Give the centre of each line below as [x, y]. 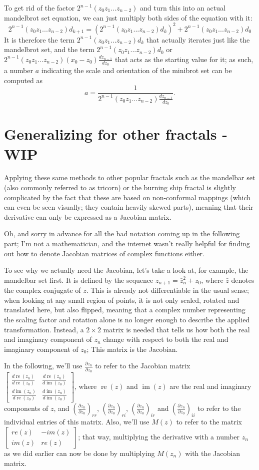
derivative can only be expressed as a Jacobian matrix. [88, 216]
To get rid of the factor [39, 8]
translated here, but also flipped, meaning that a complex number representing [125, 310]
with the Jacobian [213, 453]
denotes [243, 280]
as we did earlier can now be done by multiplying [79, 453]
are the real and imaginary [210, 386]
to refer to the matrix [209, 422]
